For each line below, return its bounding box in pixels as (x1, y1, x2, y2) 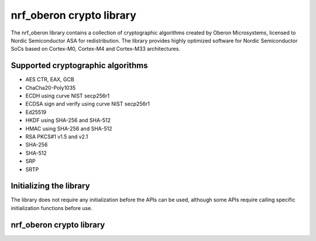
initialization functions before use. (11, 204, 93, 211)
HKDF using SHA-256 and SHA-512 (25, 117, 111, 124)
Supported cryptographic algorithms (11, 61, 148, 71)
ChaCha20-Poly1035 (25, 84, 76, 91)
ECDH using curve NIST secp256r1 (25, 92, 110, 99)
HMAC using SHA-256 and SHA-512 (25, 125, 112, 132)
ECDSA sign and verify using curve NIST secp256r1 (25, 100, 150, 107)
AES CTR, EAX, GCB (25, 76, 74, 83)
